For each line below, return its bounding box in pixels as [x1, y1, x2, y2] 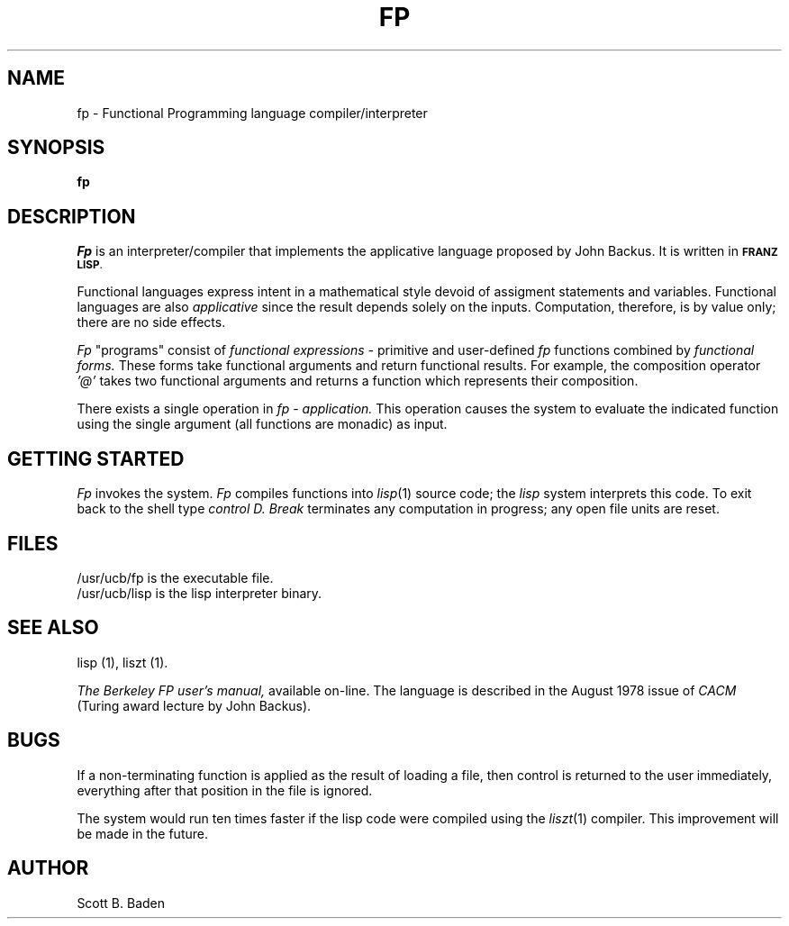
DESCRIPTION [7, 204, 136, 228]
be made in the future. [77, 825, 208, 841]
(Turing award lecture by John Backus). [77, 697, 312, 713]
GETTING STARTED [7, 447, 185, 470]
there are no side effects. [77, 314, 226, 331]
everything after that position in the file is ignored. [77, 782, 373, 798]
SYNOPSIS [7, 136, 105, 159]
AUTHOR [7, 857, 89, 880]
